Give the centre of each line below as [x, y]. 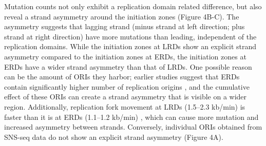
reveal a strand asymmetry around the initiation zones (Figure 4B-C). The [122, 16]
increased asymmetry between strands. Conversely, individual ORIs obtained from [133, 127]
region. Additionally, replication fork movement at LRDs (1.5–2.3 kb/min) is [125, 106]
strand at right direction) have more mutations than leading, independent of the [130, 36]
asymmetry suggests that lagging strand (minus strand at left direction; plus [125, 26]
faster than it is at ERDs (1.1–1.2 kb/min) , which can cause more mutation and [131, 117]
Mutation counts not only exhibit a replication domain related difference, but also [133, 6]
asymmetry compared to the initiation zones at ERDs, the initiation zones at [125, 56]
